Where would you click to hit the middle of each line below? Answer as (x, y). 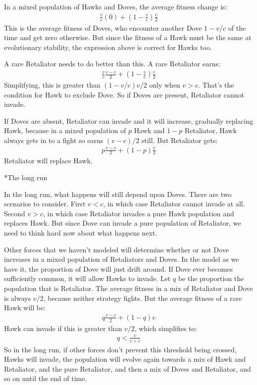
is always (18, 298)
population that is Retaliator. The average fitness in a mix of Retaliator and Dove (128, 288)
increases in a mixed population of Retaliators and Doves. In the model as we (122, 259)
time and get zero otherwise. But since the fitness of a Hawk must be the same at (128, 37)
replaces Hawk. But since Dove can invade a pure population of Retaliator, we (123, 223)
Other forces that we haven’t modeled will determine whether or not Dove (116, 249)
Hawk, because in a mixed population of (65, 130)
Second (15, 213)
